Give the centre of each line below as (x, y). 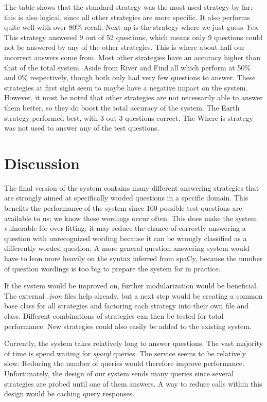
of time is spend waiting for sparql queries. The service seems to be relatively (125, 353)
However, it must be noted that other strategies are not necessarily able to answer (133, 97)
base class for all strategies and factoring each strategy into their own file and (127, 306)
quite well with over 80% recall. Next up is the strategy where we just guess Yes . (131, 27)
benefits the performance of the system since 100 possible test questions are (123, 208)
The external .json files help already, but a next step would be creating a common (133, 295)
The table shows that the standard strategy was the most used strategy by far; (128, 7)
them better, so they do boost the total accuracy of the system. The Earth (122, 107)
